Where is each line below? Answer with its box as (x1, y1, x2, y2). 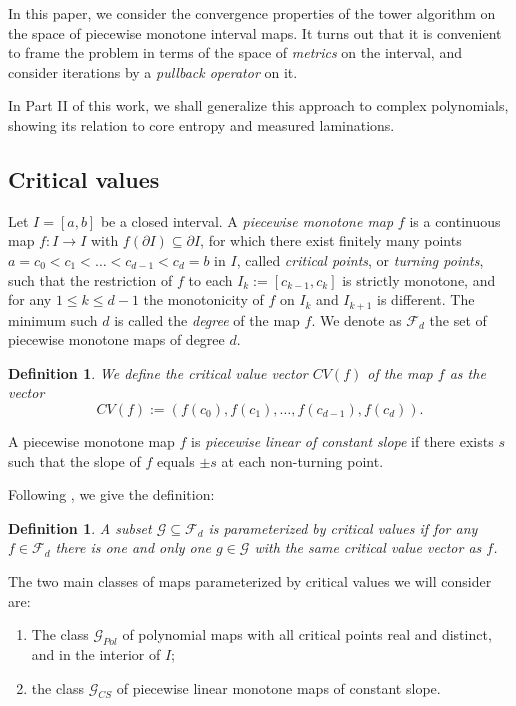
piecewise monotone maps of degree (8, 329, 225, 350)
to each (188, 269, 233, 290)
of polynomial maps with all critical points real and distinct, (122, 624, 492, 645)
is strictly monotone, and (342, 269, 496, 290)
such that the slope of (8, 450, 141, 471)
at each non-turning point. (221, 450, 384, 471)
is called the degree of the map (114, 309, 300, 330)
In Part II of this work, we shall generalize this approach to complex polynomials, (8, 95, 509, 116)
